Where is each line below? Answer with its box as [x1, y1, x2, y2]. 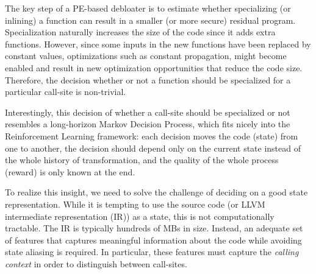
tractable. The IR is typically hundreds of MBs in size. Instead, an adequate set [5, 222, 303, 234]
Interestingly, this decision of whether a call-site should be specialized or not [5, 105, 290, 118]
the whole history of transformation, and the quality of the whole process [5, 153, 279, 166]
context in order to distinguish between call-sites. [5, 257, 187, 270]
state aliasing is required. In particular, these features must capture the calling [5, 245, 299, 258]
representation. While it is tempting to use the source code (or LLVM [5, 197, 265, 210]
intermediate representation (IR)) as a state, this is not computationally [5, 209, 275, 222]
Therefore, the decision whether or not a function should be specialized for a [5, 73, 291, 86]
